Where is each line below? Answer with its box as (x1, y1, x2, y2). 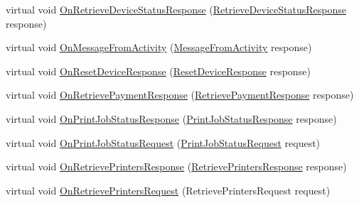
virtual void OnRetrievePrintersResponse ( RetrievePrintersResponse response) (6, 159, 347, 174)
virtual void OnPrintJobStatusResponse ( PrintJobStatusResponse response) (6, 111, 337, 126)
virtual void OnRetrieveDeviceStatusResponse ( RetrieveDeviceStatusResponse (6, 2, 346, 16)
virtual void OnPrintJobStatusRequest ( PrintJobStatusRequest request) (6, 135, 321, 150)
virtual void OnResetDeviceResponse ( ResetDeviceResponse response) (6, 63, 311, 78)
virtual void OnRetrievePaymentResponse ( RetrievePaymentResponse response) (6, 87, 354, 102)
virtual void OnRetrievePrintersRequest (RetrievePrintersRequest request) (6, 182, 331, 197)
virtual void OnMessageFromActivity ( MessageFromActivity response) (6, 40, 312, 55)
